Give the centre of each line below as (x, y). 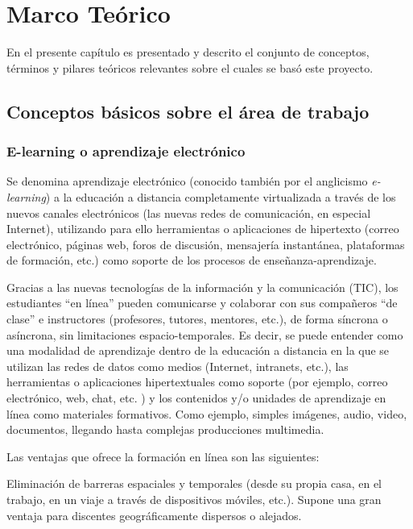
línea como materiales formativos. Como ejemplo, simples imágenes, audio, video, (207, 413)
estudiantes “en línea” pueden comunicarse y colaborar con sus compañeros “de (202, 303)
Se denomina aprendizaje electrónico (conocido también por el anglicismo (187, 181)
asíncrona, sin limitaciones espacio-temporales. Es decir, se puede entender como (205, 334)
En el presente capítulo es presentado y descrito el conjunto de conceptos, (188, 52)
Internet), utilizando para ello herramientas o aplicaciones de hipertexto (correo (203, 229)
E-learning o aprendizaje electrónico (126, 151)
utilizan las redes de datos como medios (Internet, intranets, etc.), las (178, 366)
